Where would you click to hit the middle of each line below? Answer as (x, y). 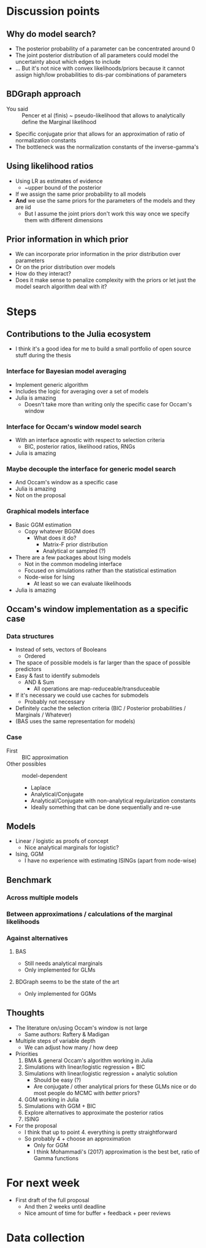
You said (17, 109)
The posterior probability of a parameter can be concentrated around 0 (105, 48)
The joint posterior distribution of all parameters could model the (97, 55)
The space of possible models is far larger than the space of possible (103, 663)
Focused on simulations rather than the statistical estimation (100, 570)
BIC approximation (45, 757)
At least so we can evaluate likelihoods (82, 583)
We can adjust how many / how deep (71, 1047)
